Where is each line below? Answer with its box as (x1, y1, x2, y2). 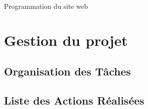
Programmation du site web (4, 1, 88, 11)
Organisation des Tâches (4, 64, 131, 79)
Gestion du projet (4, 30, 128, 50)
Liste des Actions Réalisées (4, 93, 145, 108)
